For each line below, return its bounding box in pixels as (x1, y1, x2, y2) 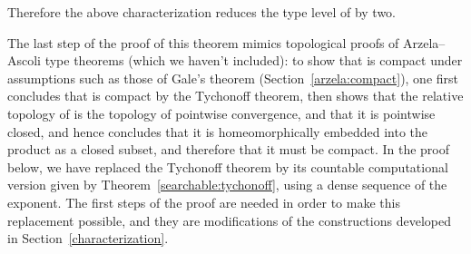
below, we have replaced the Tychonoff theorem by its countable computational (7, 157, 448, 176)
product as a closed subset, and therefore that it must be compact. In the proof (7, 140, 450, 159)
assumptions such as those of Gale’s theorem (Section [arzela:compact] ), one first (7, 68, 459, 87)
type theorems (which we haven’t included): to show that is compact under (44, 51, 463, 70)
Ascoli (7, 51, 42, 70)
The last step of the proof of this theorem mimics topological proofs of (7, 33, 399, 52)
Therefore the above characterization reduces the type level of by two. (7, 3, 397, 21)
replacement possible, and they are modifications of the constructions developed (7, 210, 451, 230)
